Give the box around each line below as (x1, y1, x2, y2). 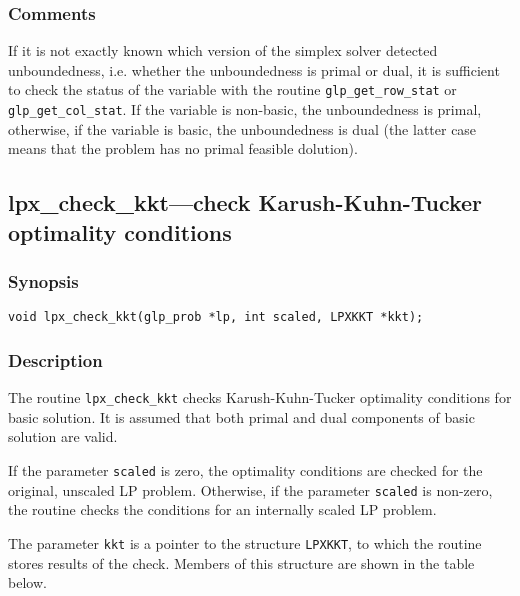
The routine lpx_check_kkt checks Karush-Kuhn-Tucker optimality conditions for (8, 387, 512, 408)
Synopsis (8, 269, 79, 293)
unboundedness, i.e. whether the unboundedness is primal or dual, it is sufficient (8, 59, 500, 80)
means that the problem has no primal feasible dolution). (8, 138, 358, 159)
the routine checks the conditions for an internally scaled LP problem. (8, 499, 437, 520)
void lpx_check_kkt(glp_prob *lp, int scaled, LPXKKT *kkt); (8, 310, 424, 325)
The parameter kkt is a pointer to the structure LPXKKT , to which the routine (8, 532, 482, 553)
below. (8, 572, 47, 593)
